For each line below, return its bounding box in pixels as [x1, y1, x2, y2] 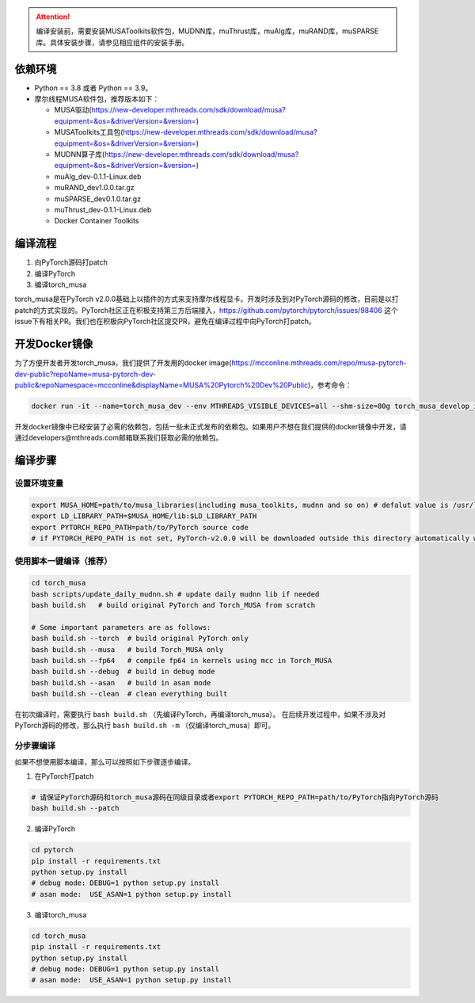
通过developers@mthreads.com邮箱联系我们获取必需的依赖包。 [14, 433, 223, 443]
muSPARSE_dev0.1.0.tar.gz [54, 194, 142, 204]
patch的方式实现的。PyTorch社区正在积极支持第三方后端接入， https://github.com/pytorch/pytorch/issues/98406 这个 [14, 305, 399, 315]
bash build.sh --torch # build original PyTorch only [31, 634, 249, 643]
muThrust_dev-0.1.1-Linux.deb [54, 204, 152, 214]
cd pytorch [31, 845, 74, 855]
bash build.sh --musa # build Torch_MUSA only [31, 645, 224, 654]
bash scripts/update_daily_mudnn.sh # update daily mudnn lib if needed [31, 589, 320, 598]
